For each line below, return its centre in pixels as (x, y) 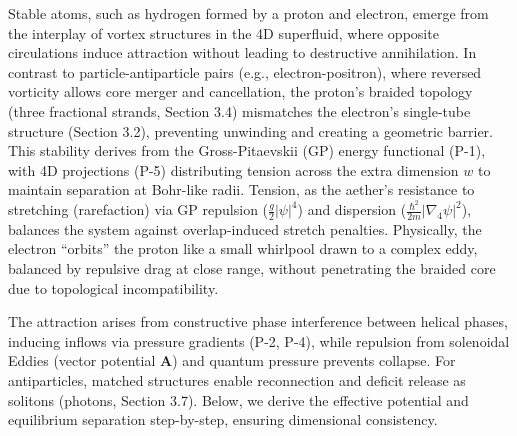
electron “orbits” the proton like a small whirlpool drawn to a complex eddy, (243, 248)
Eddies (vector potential (82, 360)
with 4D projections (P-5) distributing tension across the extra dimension (233, 169)
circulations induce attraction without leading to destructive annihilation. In (242, 52)
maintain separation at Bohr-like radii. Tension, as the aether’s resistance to (241, 189)
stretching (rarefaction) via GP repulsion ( (138, 209)
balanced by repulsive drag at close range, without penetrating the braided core (252, 268)
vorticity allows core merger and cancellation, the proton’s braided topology (240, 91)
